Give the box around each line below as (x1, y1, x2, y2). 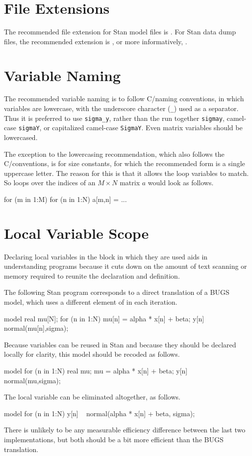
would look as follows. (148, 177, 214, 188)
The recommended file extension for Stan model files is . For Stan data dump (4, 27, 236, 37)
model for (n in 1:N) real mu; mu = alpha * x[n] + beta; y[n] (4, 366, 188, 376)
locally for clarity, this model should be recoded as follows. (4, 349, 180, 359)
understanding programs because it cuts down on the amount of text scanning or (4, 261, 247, 271)
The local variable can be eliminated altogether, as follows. (4, 392, 180, 402)
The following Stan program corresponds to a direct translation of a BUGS (4, 287, 229, 297)
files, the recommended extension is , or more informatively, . (4, 36, 187, 46)
